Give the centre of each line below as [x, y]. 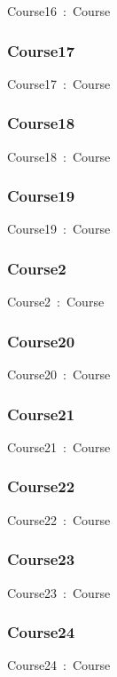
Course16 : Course [59, 11]
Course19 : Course [59, 229]
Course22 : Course [59, 519]
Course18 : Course [59, 156]
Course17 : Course [59, 83]
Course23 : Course [59, 592]
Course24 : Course [59, 665]
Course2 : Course [56, 302]
